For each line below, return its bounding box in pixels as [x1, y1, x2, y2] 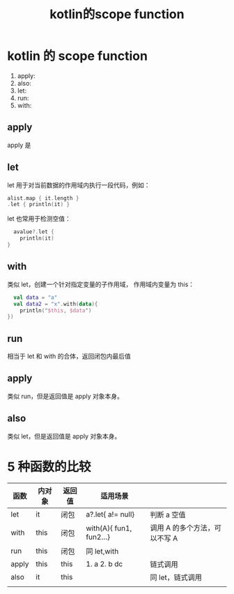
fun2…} [86, 532, 110, 542]
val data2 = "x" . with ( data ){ [13, 300, 98, 307]
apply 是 [7, 141, 31, 149]
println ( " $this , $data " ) [19, 307, 92, 314]
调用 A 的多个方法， [149, 523, 214, 533]
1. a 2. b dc [86, 558, 123, 568]
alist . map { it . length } [7, 194, 79, 202]
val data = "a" [13, 294, 58, 301]
